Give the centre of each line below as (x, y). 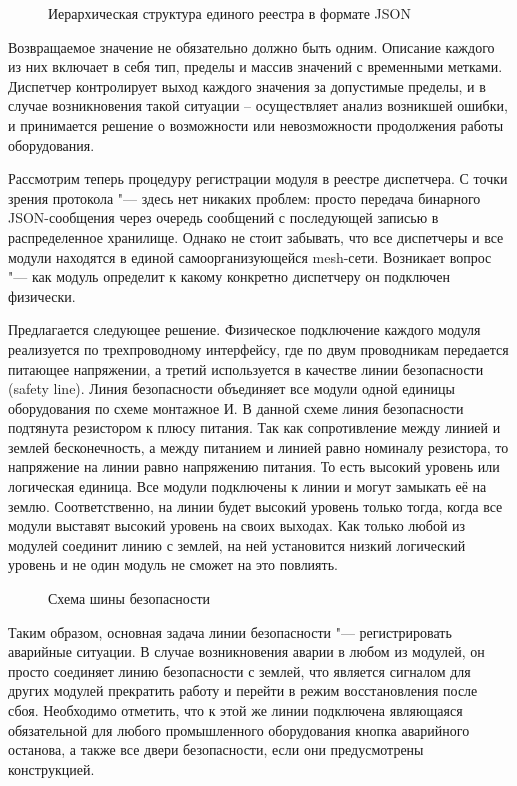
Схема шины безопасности (129, 598)
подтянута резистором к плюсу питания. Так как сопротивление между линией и (254, 427)
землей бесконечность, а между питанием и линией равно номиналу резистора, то (258, 446)
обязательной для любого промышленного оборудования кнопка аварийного (239, 729)
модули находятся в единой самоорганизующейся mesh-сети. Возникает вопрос (250, 256)
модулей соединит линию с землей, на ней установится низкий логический (237, 544)
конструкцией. (51, 768)
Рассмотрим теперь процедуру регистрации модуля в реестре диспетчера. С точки (258, 178)
